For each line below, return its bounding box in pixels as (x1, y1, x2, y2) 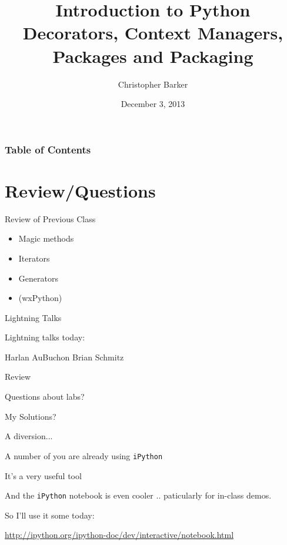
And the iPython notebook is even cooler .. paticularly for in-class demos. (5, 489, 272, 501)
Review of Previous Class (5, 212, 96, 225)
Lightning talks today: (5, 331, 85, 343)
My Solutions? (5, 410, 56, 422)
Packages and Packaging (52, 44, 253, 68)
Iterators (18, 252, 50, 264)
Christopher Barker (118, 78, 188, 90)
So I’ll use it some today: (5, 509, 95, 521)
